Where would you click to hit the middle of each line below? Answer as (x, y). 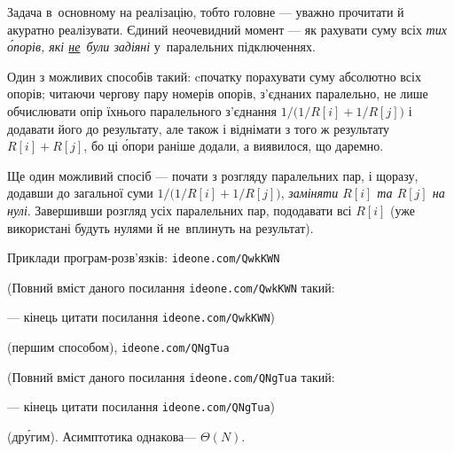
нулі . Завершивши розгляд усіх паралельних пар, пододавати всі (180, 210)
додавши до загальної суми (80, 193)
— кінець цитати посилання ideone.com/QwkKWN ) (141, 317)
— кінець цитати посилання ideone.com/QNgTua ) (141, 406)
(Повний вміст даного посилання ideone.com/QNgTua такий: (171, 376)
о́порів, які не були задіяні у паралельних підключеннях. (161, 47)
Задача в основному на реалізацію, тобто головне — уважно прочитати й (206, 12)
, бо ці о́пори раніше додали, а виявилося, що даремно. (234, 146)
